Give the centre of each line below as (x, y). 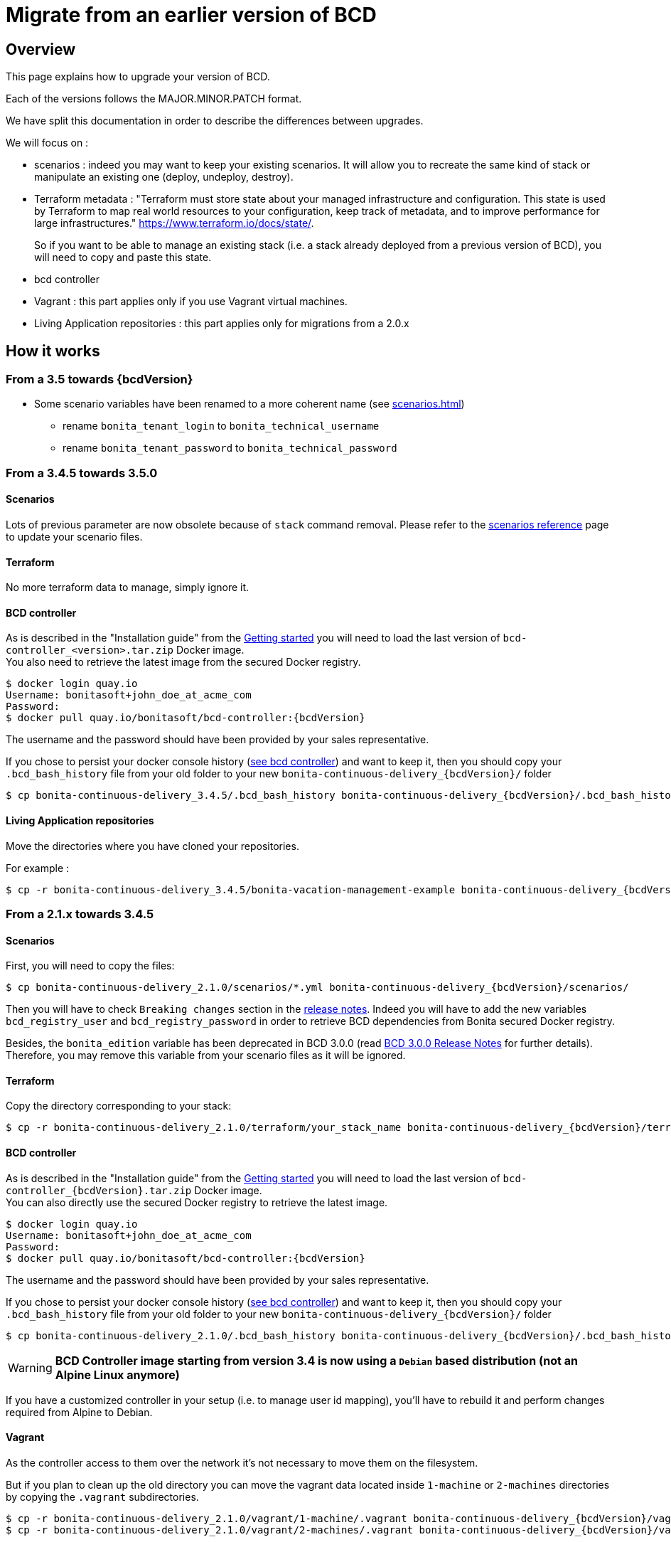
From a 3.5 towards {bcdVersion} (100, 379)
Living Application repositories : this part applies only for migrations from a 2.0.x (222, 324)
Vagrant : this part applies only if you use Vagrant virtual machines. (191, 302)
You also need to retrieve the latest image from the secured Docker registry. (183, 662)
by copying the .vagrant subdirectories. (102, 1496)
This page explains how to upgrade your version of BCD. (138, 77)
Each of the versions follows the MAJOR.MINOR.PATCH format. (154, 99)
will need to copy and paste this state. (123, 257)
